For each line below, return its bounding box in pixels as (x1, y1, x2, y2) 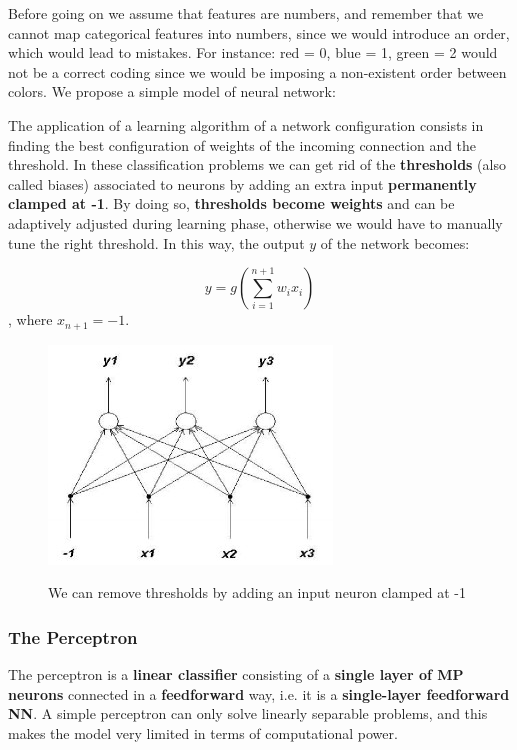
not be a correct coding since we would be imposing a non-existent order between (8, 61, 507, 82)
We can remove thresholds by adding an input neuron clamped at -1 (48, 582, 466, 603)
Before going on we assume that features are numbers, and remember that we (8, 3, 484, 23)
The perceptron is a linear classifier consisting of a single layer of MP (8, 663, 464, 684)
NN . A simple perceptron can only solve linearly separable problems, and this (8, 703, 488, 724)
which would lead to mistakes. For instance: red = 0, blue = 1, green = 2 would (8, 42, 498, 63)
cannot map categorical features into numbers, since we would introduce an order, (8, 22, 510, 43)
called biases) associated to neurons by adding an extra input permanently (8, 173, 477, 194)
